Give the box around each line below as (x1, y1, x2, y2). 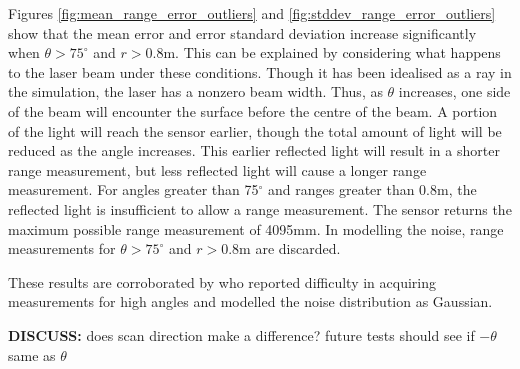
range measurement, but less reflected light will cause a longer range (8, 159, 427, 180)
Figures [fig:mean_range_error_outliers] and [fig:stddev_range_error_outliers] (8, 3, 496, 23)
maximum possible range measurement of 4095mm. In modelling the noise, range (8, 218, 504, 239)
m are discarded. (239, 238, 341, 259)
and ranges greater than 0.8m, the (268, 179, 477, 200)
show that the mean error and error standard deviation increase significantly (8, 22, 477, 43)
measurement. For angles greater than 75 (8, 179, 259, 200)
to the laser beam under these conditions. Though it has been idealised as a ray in (8, 61, 512, 82)
